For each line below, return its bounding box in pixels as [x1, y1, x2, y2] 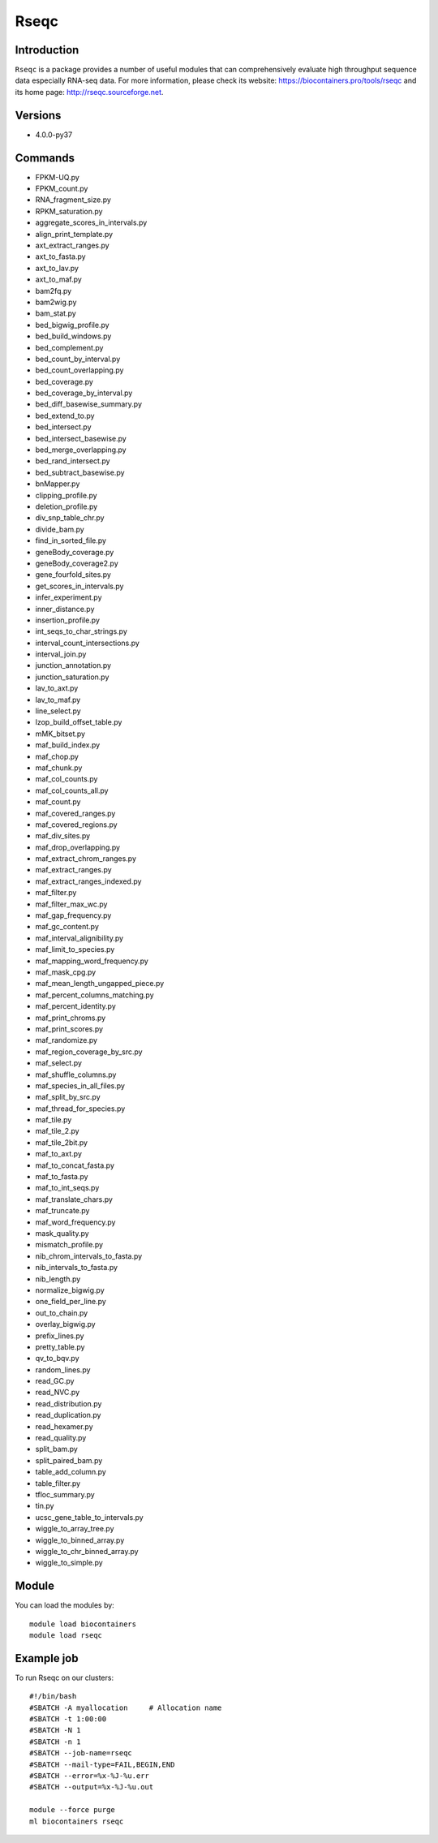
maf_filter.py [35, 888, 77, 898]
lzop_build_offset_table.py [35, 717, 122, 727]
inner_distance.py [35, 604, 95, 614]
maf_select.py [35, 1058, 83, 1068]
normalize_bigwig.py [35, 1285, 105, 1294]
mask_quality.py [35, 1228, 89, 1238]
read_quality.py [35, 1433, 87, 1443]
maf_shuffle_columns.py [35, 1070, 117, 1079]
